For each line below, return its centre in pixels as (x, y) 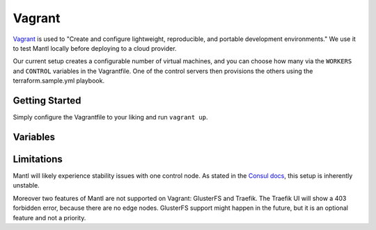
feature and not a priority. (49, 217)
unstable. (26, 186)
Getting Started (47, 100)
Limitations (38, 159)
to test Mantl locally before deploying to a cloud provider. (95, 48)
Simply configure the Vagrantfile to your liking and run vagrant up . (110, 117)
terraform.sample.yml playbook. (58, 81)
